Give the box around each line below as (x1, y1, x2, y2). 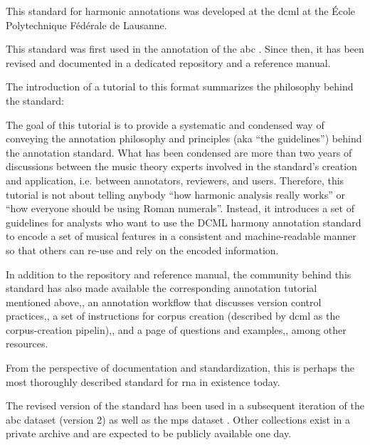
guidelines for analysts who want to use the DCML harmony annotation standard (6, 214, 361, 229)
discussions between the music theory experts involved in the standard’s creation (6, 159, 357, 174)
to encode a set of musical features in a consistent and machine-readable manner (6, 229, 356, 244)
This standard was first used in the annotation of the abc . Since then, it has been (6, 41, 364, 56)
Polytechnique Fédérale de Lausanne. (6, 17, 167, 32)
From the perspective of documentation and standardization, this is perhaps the (6, 360, 354, 375)
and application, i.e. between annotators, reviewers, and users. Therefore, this (6, 172, 344, 187)
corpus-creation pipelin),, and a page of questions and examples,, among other (6, 322, 347, 337)
